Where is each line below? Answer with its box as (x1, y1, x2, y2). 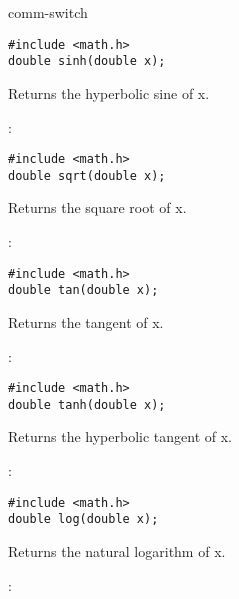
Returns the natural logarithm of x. (8, 540, 226, 561)
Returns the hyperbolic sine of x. (8, 82, 210, 103)
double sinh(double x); (8, 54, 166, 69)
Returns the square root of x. (8, 197, 187, 218)
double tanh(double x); (8, 397, 166, 412)
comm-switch (8, 2, 88, 22)
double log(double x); (8, 512, 159, 527)
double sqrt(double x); (8, 168, 166, 183)
